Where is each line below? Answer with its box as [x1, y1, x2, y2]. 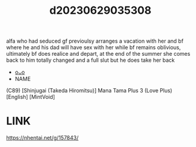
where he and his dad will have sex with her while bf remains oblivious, [6, 44, 181, 51]
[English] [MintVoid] [6, 94, 56, 101]
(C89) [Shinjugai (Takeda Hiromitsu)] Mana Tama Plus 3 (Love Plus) [6, 87, 173, 94]
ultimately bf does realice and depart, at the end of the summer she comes [6, 50, 191, 58]
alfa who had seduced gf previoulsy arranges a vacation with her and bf [6, 37, 184, 45]
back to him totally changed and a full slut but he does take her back [6, 56, 175, 64]
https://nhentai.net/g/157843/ [6, 134, 79, 142]
